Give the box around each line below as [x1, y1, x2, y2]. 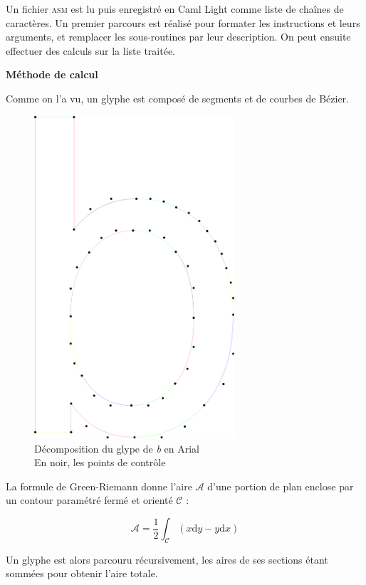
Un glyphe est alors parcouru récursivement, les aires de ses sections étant [6, 552, 328, 566]
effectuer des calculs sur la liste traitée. [6, 43, 175, 58]
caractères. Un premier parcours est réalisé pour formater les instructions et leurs [6, 15, 360, 30]
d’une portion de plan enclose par [207, 478, 354, 493]
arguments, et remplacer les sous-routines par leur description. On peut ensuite [6, 29, 351, 44]
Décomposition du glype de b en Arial [34, 441, 199, 455]
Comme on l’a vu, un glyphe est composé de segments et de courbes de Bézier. [6, 90, 350, 105]
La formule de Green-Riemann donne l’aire [6, 478, 192, 493]
